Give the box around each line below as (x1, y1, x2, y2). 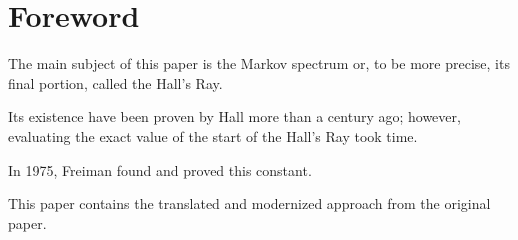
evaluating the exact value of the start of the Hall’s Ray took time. (8, 125, 418, 146)
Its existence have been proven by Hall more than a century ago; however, (8, 106, 461, 127)
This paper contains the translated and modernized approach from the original (8, 193, 491, 214)
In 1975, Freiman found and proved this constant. (8, 159, 312, 180)
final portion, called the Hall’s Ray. (8, 72, 223, 93)
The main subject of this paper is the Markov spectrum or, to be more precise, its (8, 53, 510, 74)
